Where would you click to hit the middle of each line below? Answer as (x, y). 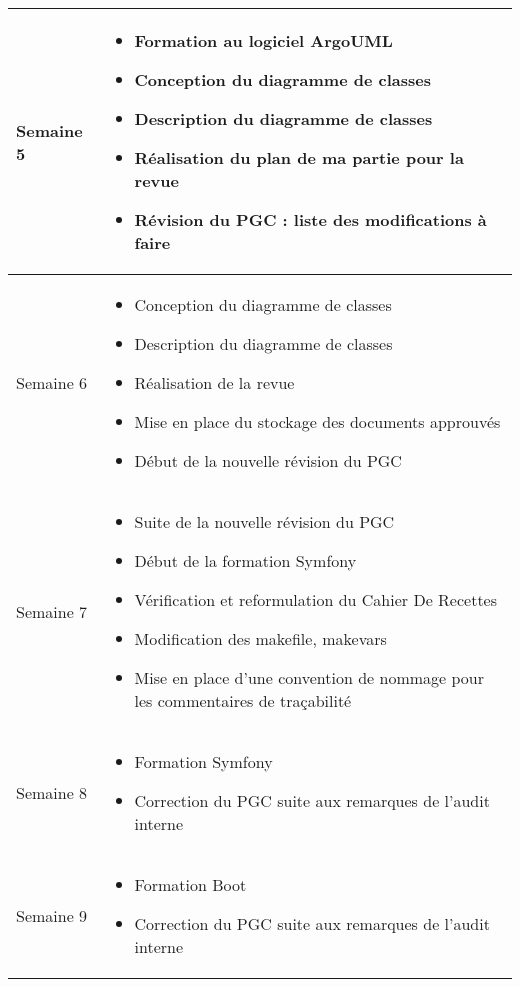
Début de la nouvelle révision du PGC (268, 461)
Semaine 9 (52, 916)
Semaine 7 (52, 611)
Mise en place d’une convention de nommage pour (309, 678)
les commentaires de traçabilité (243, 701)
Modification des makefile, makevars (260, 639)
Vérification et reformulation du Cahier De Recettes (316, 600)
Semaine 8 (52, 793)
